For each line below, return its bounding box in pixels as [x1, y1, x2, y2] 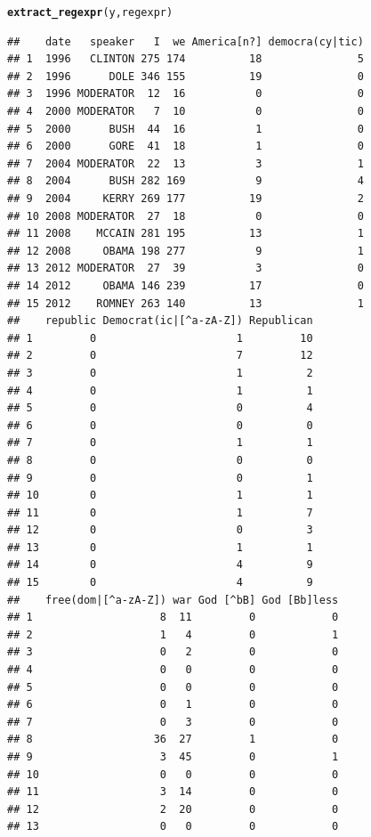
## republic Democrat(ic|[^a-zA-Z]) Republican [7, 314, 313, 328]
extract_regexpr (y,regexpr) [7, 6, 173, 19]
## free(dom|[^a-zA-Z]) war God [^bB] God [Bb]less [7, 593, 339, 606]
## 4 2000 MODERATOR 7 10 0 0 [7, 105, 364, 118]
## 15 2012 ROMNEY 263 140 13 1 [7, 297, 364, 310]
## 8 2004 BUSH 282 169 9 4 [7, 175, 364, 188]
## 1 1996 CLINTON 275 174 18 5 [7, 53, 364, 66]
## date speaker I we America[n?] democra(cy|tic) [7, 35, 364, 48]
